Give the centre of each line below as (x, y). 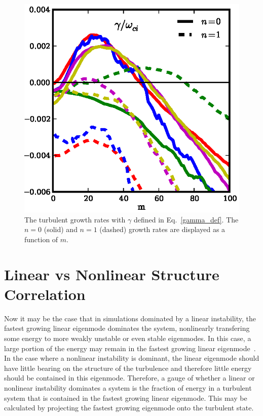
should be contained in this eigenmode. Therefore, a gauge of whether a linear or (129, 378)
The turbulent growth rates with (75, 219)
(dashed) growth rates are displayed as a (162, 229)
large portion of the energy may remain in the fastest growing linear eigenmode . (130, 348)
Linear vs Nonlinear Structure (112, 274)
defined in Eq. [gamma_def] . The (186, 219)
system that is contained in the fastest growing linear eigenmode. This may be (126, 398)
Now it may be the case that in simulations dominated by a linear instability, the (130, 318)
